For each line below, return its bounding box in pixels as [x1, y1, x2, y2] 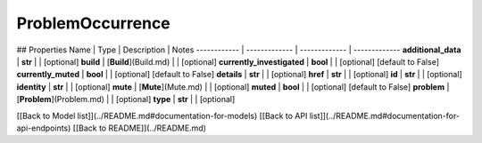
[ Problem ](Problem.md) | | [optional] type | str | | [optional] [16, 94, 236, 105]
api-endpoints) [16, 123, 71, 133]
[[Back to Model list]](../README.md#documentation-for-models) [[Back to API [16, 110, 308, 121]
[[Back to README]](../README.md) [72, 123, 207, 133]
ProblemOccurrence [16, 13, 171, 33]
